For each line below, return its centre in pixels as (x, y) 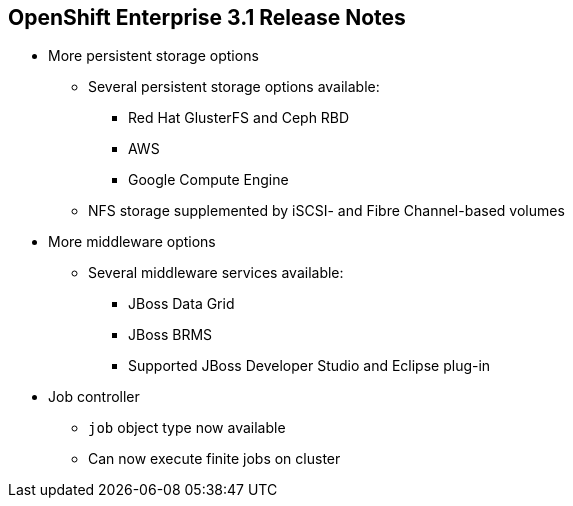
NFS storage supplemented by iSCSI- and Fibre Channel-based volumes (326, 211)
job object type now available (187, 428)
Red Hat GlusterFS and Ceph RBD (239, 118)
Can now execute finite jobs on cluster (214, 459)
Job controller (94, 397)
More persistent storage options (153, 56)
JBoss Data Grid (181, 304)
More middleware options (132, 242)
